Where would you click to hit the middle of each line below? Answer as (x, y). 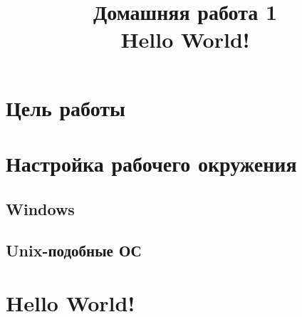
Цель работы (66, 107)
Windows (40, 208)
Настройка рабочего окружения (151, 163)
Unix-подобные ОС (74, 250)
